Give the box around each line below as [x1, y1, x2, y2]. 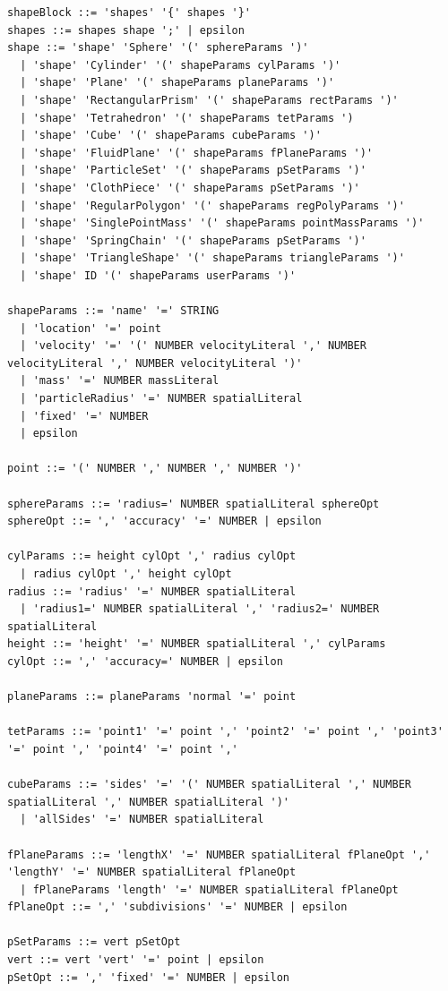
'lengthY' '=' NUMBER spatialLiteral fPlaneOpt [7, 866, 297, 879]
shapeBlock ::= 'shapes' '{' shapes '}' [7, 6, 252, 19]
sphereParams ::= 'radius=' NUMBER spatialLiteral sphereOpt [7, 497, 380, 510]
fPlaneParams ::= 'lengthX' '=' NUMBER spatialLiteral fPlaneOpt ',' [7, 848, 431, 861]
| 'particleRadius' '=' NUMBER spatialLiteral [20, 392, 303, 406]
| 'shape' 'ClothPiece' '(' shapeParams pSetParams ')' [20, 181, 360, 194]
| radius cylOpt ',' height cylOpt [20, 568, 232, 580]
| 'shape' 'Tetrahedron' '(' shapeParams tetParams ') [20, 111, 354, 124]
